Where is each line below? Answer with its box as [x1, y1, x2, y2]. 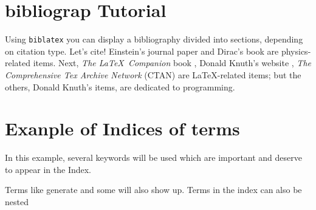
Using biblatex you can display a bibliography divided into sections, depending [5, 33, 303, 46]
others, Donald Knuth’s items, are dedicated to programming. [5, 80, 235, 93]
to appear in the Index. [5, 163, 92, 175]
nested [5, 195, 29, 208]
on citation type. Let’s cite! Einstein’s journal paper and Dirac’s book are [5, 44, 279, 57]
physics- [281, 44, 311, 57]
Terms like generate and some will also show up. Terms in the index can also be [5, 183, 302, 196]
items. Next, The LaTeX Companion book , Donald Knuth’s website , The [33, 56, 311, 69]
